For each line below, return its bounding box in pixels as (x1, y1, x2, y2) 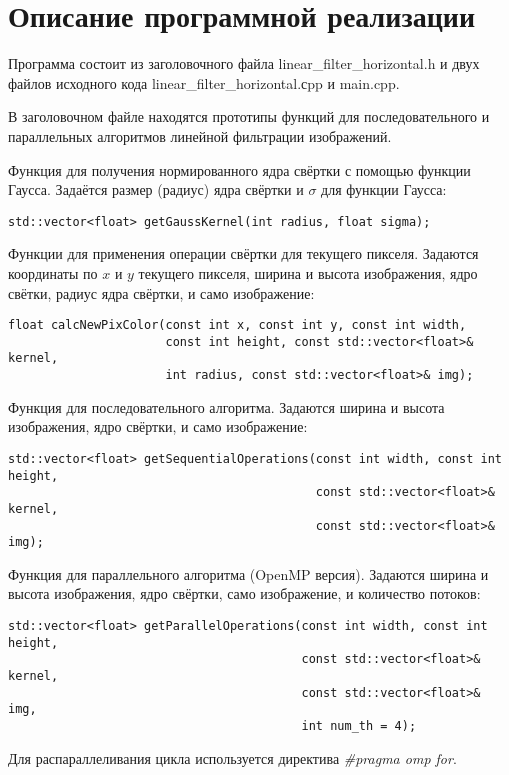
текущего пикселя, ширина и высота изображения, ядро (138, 262, 478, 283)
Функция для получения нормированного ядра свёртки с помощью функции (8, 159, 471, 180)
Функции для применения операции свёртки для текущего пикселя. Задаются (8, 243, 479, 264)
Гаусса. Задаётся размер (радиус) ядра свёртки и (8, 179, 304, 200)
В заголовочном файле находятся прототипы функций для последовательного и (8, 106, 490, 127)
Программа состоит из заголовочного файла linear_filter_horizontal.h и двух (8, 53, 480, 74)
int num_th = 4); (301, 719, 417, 733)
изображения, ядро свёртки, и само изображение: (8, 416, 308, 437)
